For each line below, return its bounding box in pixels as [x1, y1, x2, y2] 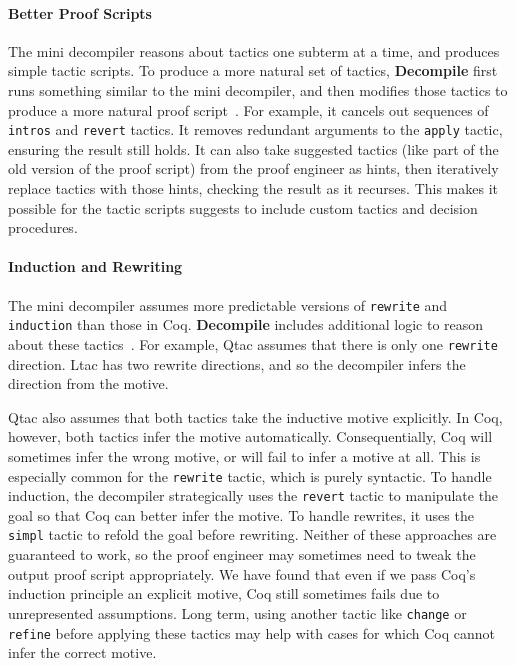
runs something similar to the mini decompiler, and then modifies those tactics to [8, 79, 508, 100]
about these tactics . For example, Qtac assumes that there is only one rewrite [8, 333, 498, 354]
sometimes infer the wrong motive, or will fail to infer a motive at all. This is [8, 445, 481, 466]
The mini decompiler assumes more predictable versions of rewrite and [8, 294, 448, 315]
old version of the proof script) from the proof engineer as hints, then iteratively [8, 158, 499, 179]
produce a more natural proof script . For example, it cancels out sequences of [8, 99, 489, 120]
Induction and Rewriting [8, 256, 183, 277]
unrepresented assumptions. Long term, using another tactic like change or [8, 602, 467, 623]
